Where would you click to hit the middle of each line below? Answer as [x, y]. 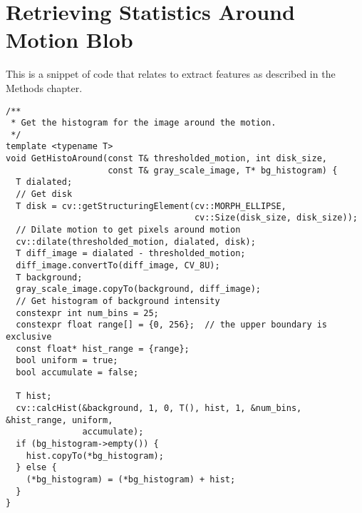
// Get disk [44, 194]
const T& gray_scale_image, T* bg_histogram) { [223, 170]
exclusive [29, 336]
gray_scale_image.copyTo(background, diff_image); [138, 289]
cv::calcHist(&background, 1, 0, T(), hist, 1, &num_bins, [159, 408]
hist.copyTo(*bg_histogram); [95, 456]
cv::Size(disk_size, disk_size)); [276, 218]
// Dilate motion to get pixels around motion [128, 230]
